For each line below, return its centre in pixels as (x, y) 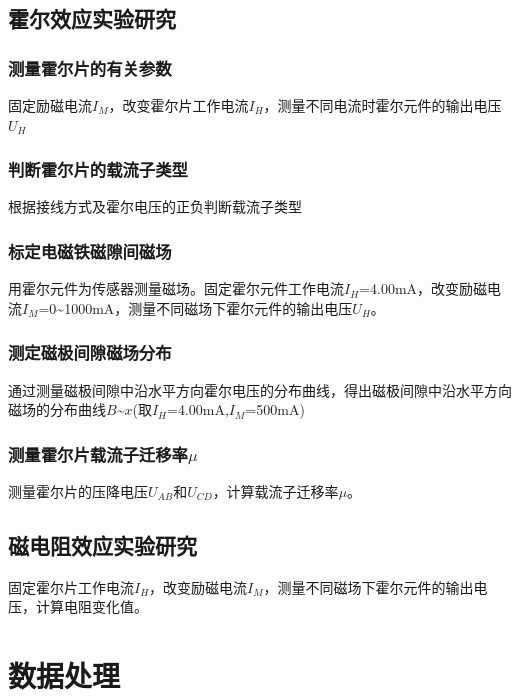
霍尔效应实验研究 (92, 18)
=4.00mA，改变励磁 (423, 288)
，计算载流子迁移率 (275, 491)
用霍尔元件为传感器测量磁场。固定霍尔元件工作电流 (176, 288)
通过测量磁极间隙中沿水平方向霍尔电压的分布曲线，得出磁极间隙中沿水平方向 (260, 389)
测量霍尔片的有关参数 (90, 67)
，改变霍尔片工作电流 (178, 105)
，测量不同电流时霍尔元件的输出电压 (382, 105)
